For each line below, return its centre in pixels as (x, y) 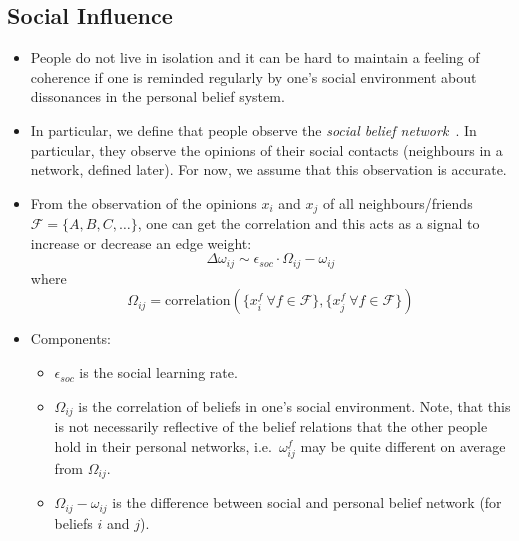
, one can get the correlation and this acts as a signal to (308, 223)
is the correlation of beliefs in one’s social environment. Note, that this (294, 405)
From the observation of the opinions (143, 202)
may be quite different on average (403, 445)
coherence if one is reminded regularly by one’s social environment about (253, 76)
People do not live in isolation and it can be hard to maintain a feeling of (255, 57)
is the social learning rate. (158, 372)
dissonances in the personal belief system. (157, 96)
